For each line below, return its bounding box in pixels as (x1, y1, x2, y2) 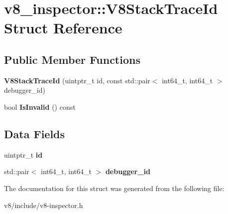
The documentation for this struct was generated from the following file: (4, 183, 225, 193)
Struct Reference (4, 17, 122, 38)
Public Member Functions (4, 51, 140, 67)
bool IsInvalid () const (4, 101, 76, 112)
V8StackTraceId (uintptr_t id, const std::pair (4, 75, 150, 85)
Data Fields (4, 126, 65, 141)
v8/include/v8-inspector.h (4, 200, 83, 210)
